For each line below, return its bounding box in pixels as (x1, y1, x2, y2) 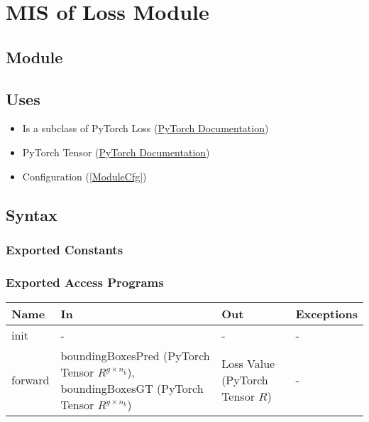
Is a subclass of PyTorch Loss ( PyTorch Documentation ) (22, 121, 269, 136)
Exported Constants (6, 240, 123, 258)
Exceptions (295, 305, 358, 322)
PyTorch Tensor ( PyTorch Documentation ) (22, 144, 210, 159)
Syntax (6, 203, 57, 225)
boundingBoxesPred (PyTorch (60, 347, 210, 364)
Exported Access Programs (6, 273, 164, 291)
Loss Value (221, 355, 275, 372)
